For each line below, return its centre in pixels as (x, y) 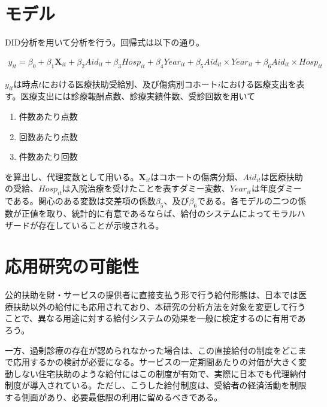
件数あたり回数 (48, 157)
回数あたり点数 (48, 136)
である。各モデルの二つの (247, 201)
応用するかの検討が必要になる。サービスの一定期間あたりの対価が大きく (155, 362)
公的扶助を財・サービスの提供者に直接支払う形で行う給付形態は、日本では (152, 295)
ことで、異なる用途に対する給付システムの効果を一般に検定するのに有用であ (155, 318)
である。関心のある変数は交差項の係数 (80, 201)
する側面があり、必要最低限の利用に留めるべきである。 (114, 397)
